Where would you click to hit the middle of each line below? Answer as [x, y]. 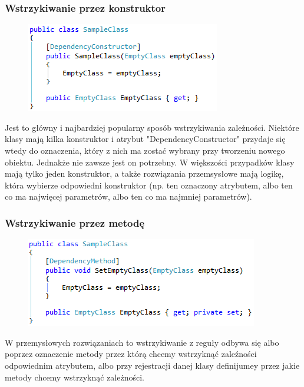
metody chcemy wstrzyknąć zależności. [75, 377]
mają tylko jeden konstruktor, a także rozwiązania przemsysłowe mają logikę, [144, 173]
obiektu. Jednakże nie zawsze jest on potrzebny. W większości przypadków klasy [150, 162]
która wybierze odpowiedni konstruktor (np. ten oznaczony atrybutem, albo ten [149, 185]
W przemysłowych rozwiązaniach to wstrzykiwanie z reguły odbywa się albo [142, 342]
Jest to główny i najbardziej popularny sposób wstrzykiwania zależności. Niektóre [152, 127]
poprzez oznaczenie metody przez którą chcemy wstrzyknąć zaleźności [131, 354]
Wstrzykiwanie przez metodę [75, 222]
